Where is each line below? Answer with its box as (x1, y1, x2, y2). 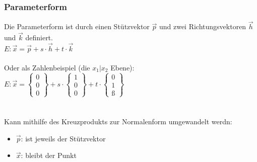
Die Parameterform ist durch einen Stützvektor (4, 21, 150, 32)
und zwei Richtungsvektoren (159, 21, 246, 32)
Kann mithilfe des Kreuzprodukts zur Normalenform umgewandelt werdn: (4, 116, 232, 127)
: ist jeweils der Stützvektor (21, 133, 106, 143)
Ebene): (110, 62, 135, 72)
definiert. (25, 32, 53, 43)
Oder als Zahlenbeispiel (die (4, 62, 90, 72)
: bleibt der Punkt (21, 150, 77, 160)
